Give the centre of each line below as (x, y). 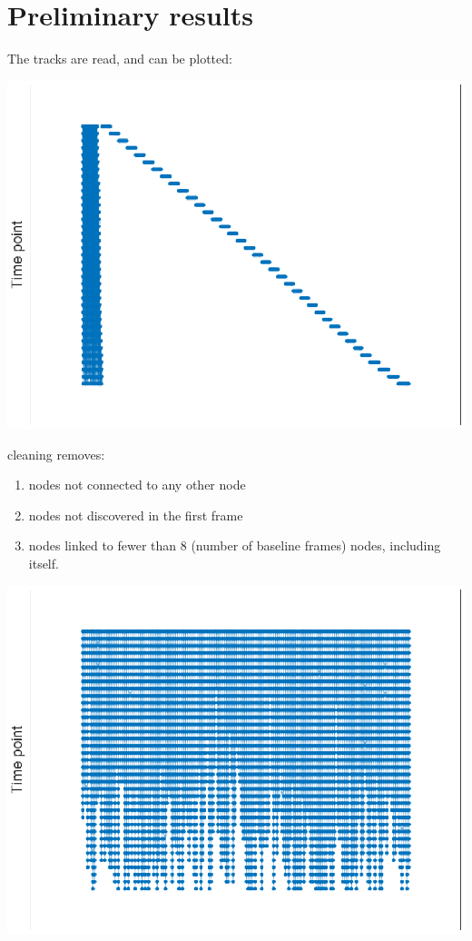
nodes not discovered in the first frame (136, 515)
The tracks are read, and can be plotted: (120, 59)
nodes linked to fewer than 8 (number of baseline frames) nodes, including (235, 545)
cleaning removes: (56, 454)
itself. (44, 564)
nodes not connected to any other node (137, 485)
